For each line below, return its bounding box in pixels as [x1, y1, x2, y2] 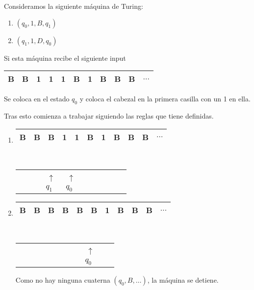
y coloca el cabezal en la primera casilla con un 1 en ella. [79, 94, 251, 104]
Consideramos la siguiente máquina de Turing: [4, 1, 143, 11]
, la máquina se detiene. [147, 275, 219, 285]
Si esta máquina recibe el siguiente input [4, 52, 126, 63]
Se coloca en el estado [4, 94, 70, 104]
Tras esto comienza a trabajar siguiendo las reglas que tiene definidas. [4, 110, 214, 121]
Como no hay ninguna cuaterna [15, 275, 110, 285]
